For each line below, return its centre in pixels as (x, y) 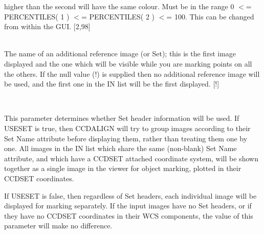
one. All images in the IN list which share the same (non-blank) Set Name (120, 148)
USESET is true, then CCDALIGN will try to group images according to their (127, 128)
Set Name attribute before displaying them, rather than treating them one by (126, 138)
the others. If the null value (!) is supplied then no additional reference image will (132, 73)
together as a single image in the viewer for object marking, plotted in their (123, 168)
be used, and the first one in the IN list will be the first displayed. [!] (112, 84)
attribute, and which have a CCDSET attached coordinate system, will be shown (131, 158)
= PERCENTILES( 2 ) (118, 16)
